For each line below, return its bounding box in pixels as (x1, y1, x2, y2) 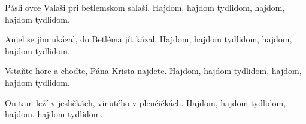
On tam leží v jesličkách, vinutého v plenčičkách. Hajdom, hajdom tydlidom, (5, 96, 286, 108)
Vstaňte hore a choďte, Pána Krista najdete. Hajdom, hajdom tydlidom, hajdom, (5, 64, 302, 77)
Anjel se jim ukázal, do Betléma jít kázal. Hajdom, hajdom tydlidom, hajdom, (5, 33, 292, 45)
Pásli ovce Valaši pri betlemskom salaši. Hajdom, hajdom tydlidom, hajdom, (5, 1, 285, 13)
